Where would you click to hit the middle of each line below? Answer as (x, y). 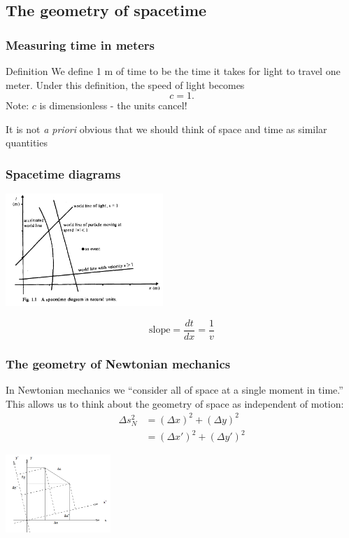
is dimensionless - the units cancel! (113, 105)
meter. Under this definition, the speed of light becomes (125, 84)
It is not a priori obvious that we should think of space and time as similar (166, 129)
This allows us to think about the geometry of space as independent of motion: (175, 403)
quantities (27, 143)
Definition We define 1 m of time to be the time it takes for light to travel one (173, 71)
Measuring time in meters (80, 44)
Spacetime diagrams (63, 173)
